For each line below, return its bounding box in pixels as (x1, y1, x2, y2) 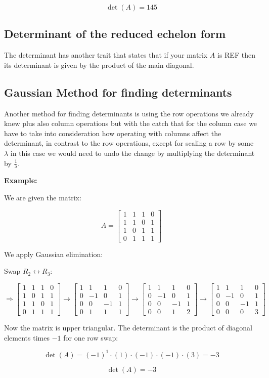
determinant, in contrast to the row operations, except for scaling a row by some (4, 138, 254, 148)
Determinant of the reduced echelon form (4, 26, 226, 41)
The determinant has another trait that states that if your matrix (4, 50, 208, 60)
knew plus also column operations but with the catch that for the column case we (4, 118, 257, 129)
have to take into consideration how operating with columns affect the (4, 128, 221, 138)
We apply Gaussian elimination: (4, 248, 103, 259)
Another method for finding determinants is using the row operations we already (4, 108, 254, 118)
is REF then (217, 50, 255, 60)
